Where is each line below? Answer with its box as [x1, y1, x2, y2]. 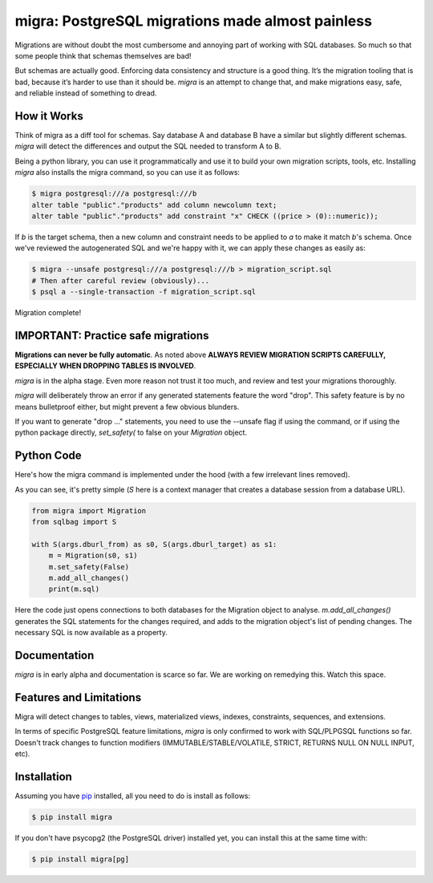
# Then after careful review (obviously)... [31, 276, 210, 285]
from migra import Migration [31, 506, 147, 515]
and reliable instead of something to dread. [14, 88, 157, 98]
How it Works [14, 109, 83, 123]
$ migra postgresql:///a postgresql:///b [31, 189, 197, 198]
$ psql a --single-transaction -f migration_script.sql [31, 287, 257, 297]
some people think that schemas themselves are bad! [14, 51, 192, 60]
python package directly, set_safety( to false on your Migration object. [14, 427, 248, 437]
